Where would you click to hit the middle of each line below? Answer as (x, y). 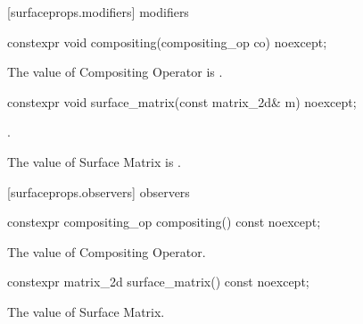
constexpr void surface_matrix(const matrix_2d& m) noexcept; (182, 101)
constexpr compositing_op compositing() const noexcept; (164, 222)
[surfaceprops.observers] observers (99, 191)
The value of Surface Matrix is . (94, 161)
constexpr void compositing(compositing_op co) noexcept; (167, 42)
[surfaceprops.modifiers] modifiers (98, 12)
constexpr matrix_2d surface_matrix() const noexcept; (158, 282)
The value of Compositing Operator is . (115, 72)
